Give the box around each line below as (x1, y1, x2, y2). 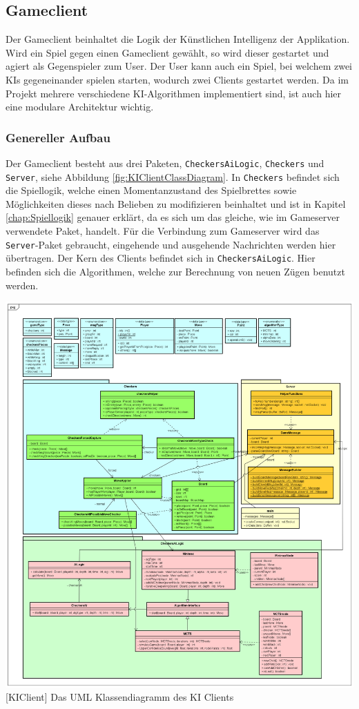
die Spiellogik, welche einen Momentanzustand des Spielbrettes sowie (6, 183, 297, 197)
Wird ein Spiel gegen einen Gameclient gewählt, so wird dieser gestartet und (6, 45, 329, 59)
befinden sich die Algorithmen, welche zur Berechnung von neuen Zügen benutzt (6, 264, 345, 278)
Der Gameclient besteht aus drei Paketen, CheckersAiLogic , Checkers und (6, 155, 324, 170)
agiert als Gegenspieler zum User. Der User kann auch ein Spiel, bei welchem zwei (6, 59, 352, 73)
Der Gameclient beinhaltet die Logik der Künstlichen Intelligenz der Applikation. (6, 32, 350, 46)
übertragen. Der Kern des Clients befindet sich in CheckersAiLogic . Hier (6, 251, 316, 265)
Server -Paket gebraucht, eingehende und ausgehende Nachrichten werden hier (6, 237, 336, 251)
